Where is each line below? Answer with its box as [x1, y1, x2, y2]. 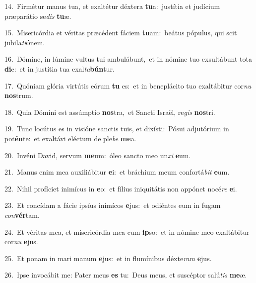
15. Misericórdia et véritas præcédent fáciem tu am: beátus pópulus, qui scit [4, 27, 237, 38]
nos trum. [4, 90, 33, 100]
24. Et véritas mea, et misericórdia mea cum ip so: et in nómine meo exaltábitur [4, 226, 250, 237]
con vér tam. [4, 209, 40, 220]
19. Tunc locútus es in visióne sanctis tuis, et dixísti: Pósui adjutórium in [4, 123, 229, 134]
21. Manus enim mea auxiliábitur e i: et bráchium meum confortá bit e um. [4, 167, 230, 177]
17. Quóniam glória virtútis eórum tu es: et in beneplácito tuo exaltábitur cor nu [4, 80, 252, 91]
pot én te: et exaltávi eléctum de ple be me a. [4, 133, 136, 143]
